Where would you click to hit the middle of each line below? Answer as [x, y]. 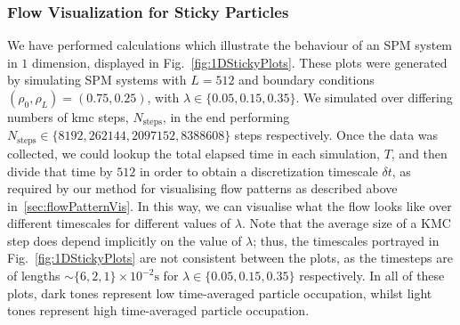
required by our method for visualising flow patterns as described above [202, 188]
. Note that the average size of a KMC [346, 223]
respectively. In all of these [372, 276]
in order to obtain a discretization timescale [258, 171]
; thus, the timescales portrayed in [346, 240]
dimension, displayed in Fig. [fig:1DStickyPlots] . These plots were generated [240, 62]
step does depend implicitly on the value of [125, 240]
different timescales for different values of [119, 223]
